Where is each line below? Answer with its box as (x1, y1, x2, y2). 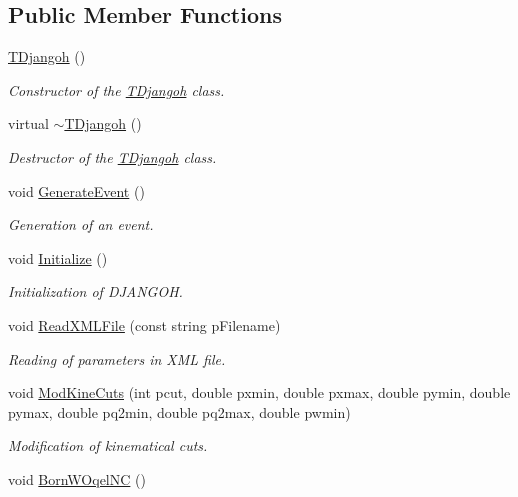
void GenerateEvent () (8, 180, 145, 201)
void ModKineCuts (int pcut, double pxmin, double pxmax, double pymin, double (8, 382, 511, 403)
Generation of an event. (8, 214, 154, 235)
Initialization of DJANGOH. (8, 281, 183, 302)
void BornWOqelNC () (8, 468, 146, 489)
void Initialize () (8, 247, 108, 268)
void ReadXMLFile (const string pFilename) (8, 314, 281, 335)
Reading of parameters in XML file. (8, 348, 226, 369)
